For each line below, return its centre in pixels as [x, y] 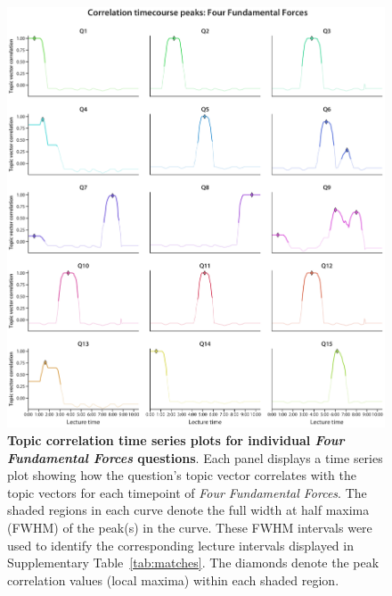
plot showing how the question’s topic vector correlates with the [182, 475]
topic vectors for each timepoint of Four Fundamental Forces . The [187, 492]
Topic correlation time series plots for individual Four [176, 440]
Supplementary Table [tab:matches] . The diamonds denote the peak [193, 563]
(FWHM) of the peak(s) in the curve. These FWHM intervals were [190, 527]
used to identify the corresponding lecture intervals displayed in [180, 545]
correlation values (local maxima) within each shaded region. [173, 579]
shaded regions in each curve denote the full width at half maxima [188, 510]
